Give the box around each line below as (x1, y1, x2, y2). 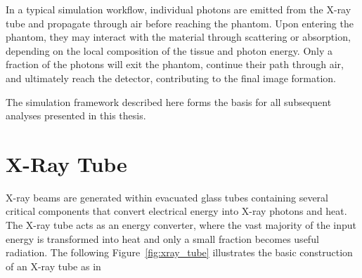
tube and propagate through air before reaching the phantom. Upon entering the (6, 15, 354, 30)
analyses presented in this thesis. (6, 108, 146, 123)
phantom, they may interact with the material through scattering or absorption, (6, 29, 351, 44)
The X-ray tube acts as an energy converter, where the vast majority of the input (6, 218, 356, 232)
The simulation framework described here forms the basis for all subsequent (6, 94, 332, 109)
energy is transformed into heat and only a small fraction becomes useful (6, 231, 319, 246)
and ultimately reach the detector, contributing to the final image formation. (6, 70, 336, 85)
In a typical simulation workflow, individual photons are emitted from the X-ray (6, 2, 351, 16)
